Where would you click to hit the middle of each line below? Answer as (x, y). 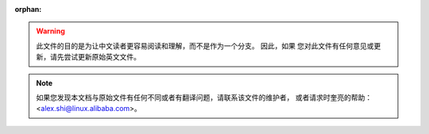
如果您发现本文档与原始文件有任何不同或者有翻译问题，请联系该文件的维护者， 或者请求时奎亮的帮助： (204, 97)
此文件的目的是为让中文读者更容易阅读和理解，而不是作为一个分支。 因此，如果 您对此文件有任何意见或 (205, 46)
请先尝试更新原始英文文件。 (95, 57)
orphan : (28, 9)
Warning (50, 31)
